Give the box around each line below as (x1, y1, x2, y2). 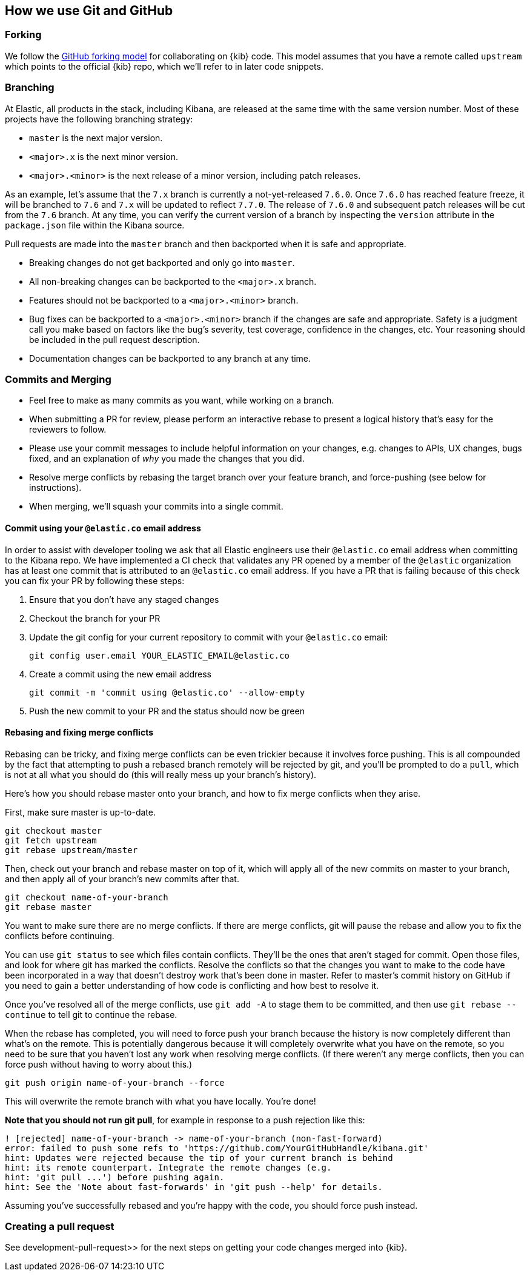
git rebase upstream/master (5, 845, 138, 855)
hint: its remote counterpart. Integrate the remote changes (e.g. (5, 1162, 332, 1172)
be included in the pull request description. (29, 334, 200, 345)
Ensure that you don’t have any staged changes (29, 594, 219, 605)
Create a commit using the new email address (29, 668, 211, 679)
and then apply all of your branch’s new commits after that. (5, 873, 239, 884)
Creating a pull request (5, 1220, 114, 1233)
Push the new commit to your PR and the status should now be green (29, 705, 305, 716)
